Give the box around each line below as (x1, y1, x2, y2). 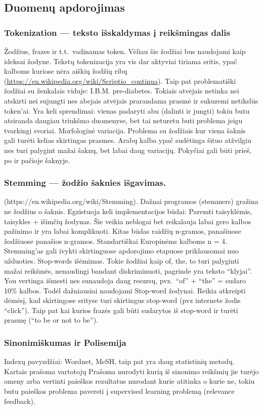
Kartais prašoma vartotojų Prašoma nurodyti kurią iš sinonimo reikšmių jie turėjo (4, 366, 259, 376)
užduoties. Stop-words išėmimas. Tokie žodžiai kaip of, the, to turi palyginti (4, 255, 239, 266)
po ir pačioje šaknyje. (4, 155, 70, 165)
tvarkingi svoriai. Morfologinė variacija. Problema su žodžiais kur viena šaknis (4, 125, 246, 135)
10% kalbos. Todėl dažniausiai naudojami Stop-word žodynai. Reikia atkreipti (4, 285, 246, 295)
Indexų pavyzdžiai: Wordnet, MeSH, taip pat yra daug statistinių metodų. (4, 356, 235, 367)
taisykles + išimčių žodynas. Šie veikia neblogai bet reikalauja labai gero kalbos (4, 216, 251, 226)
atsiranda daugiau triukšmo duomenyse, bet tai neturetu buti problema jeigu (4, 115, 243, 126)
